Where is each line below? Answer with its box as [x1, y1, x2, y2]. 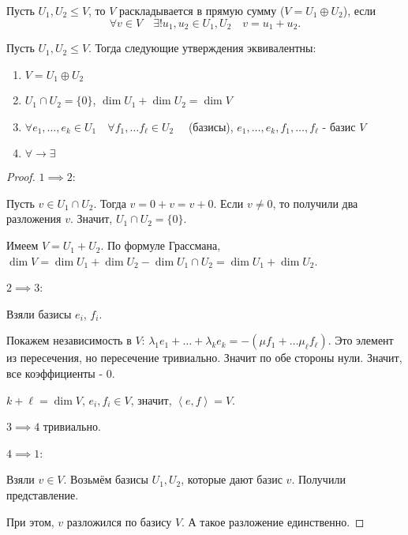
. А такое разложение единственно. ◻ [182, 513, 365, 529]
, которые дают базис [181, 471, 283, 488]
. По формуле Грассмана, [100, 237, 221, 254]
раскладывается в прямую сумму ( [119, 2, 285, 18]
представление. [6, 487, 79, 503]
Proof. [6, 168, 36, 185]
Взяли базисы [6, 305, 72, 322]
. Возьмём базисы [63, 471, 148, 488]
